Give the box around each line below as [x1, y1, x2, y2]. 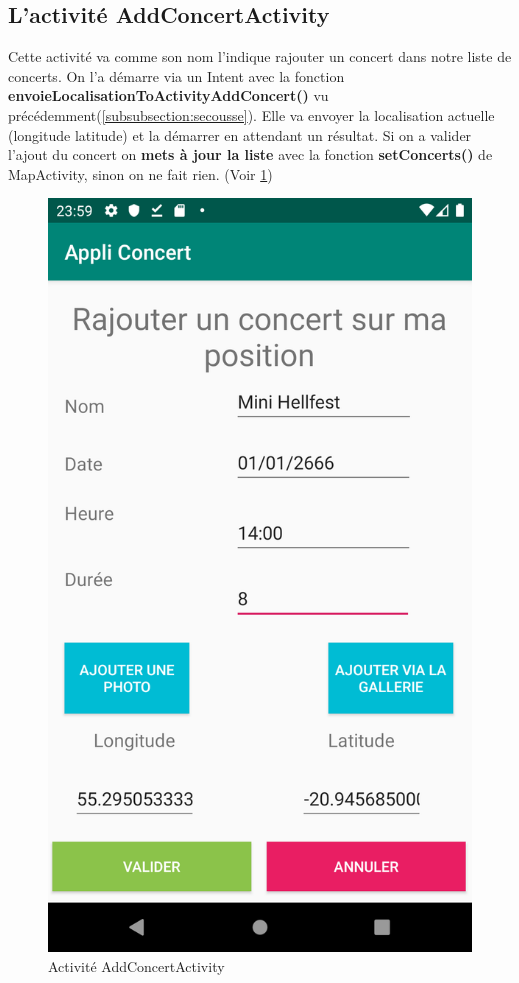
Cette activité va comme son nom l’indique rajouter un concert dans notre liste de [8, 46, 512, 67]
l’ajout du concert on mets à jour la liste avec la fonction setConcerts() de [8, 144, 493, 165]
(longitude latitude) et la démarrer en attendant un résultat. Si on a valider [8, 124, 472, 145]
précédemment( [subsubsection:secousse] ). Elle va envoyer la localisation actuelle [8, 104, 495, 125]
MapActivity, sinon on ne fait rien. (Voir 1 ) [8, 163, 273, 184]
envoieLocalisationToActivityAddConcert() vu [8, 85, 329, 106]
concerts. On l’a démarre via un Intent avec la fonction [8, 65, 345, 86]
